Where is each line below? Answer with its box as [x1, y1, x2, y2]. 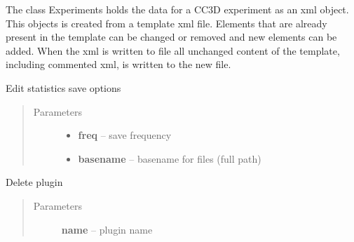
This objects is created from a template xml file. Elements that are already [6, 15, 327, 30]
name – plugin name [61, 222, 153, 236]
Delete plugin [6, 175, 63, 189]
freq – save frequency [78, 128, 172, 142]
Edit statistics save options [6, 80, 121, 95]
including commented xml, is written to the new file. [6, 57, 231, 72]
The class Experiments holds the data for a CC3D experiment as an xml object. [6, 2, 349, 16]
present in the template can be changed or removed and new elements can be [6, 29, 337, 44]
